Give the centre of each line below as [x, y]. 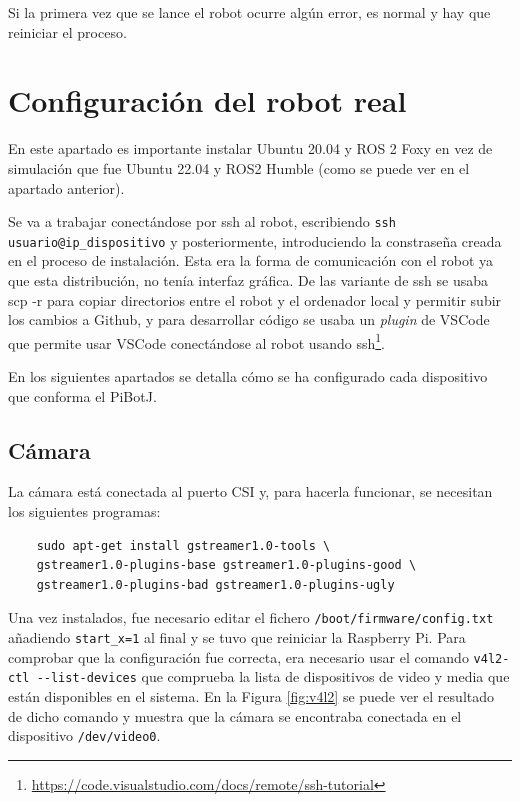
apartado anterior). [66, 187]
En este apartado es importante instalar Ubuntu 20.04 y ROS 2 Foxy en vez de [250, 148]
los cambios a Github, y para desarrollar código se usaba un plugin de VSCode [249, 319]
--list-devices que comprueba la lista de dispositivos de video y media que [273, 676]
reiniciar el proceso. [67, 31]
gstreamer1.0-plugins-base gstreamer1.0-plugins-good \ [226, 565]
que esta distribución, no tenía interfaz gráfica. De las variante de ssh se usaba [248, 280]
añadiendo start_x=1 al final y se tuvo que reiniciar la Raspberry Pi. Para [237, 637]
